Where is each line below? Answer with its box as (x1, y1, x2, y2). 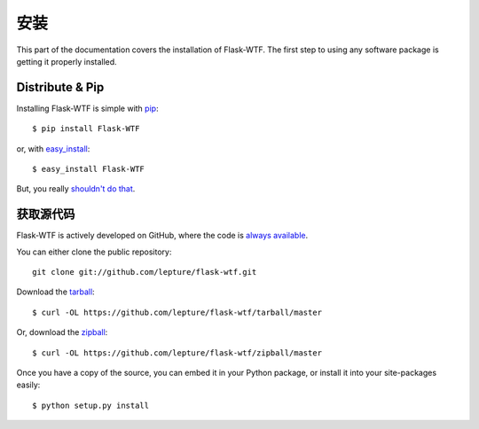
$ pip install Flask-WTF (32, 124, 140, 134)
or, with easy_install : (16, 143, 90, 154)
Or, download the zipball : (16, 327, 108, 338)
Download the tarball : (16, 286, 95, 297)
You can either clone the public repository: (16, 246, 172, 257)
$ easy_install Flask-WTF (32, 164, 145, 175)
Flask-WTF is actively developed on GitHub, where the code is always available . (16, 230, 309, 241)
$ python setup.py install (32, 400, 150, 410)
